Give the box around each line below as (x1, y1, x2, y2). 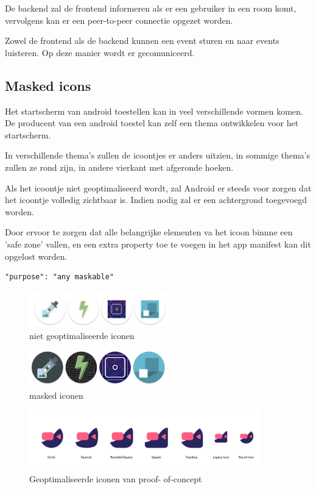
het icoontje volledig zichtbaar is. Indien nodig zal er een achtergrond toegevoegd (5, 193, 307, 206)
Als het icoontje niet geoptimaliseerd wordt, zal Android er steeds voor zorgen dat (5, 181, 312, 194)
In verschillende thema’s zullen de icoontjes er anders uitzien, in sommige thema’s (5, 149, 311, 162)
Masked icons (5, 76, 91, 95)
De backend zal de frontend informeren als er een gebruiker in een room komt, (5, 2, 297, 14)
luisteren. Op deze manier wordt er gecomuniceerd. (5, 46, 195, 59)
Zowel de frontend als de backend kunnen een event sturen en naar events (5, 34, 279, 47)
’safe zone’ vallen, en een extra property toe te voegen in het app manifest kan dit (5, 237, 311, 250)
